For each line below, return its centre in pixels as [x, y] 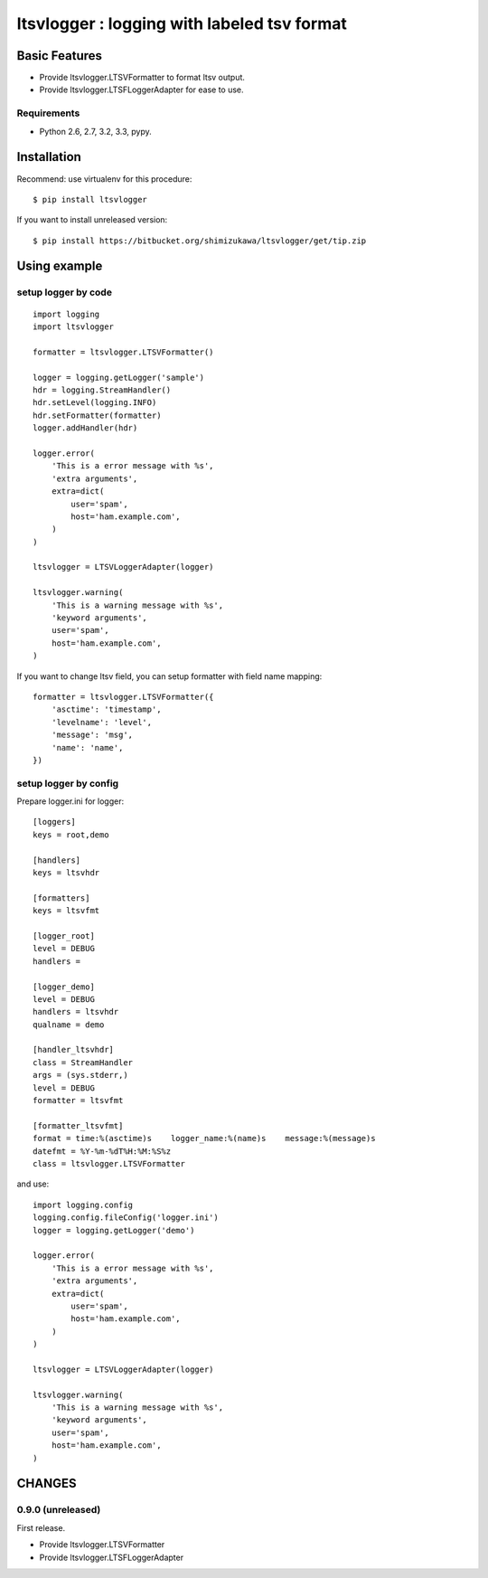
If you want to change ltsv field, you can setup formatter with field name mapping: [169, 676]
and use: [33, 1184]
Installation [49, 157]
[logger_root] [64, 935]
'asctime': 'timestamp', [106, 709]
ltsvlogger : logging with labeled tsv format [182, 24]
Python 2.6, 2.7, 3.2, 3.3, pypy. [96, 131]
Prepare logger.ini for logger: [70, 801]
